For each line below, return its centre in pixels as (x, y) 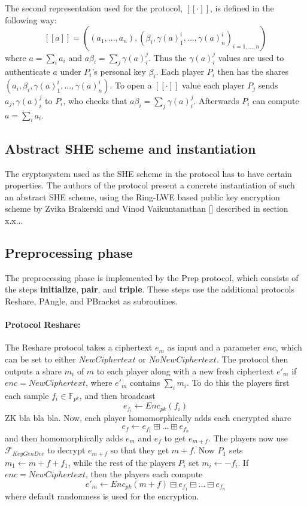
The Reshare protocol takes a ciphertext (79, 347)
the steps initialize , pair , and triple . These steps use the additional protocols (150, 289)
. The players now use (248, 438)
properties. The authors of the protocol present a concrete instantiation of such (150, 185)
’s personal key (119, 71)
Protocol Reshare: (43, 324)
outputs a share (34, 371)
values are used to (251, 57)
